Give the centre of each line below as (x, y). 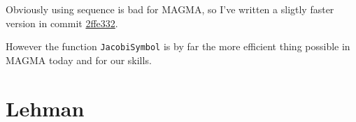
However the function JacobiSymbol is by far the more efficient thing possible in (178, 46)
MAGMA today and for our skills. (79, 60)
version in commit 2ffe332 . (62, 23)
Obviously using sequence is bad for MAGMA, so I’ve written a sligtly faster (170, 9)
